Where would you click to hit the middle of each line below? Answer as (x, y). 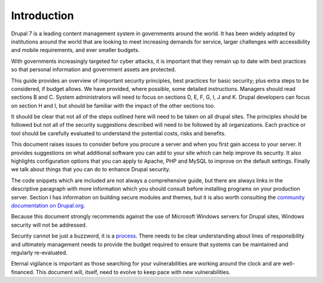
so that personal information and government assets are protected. (94, 69)
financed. (23, 272)
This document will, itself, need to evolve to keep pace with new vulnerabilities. (133, 272)
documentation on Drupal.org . (48, 205)
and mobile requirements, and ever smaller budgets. (75, 50)
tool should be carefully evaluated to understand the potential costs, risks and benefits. (118, 133)
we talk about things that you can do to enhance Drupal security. (91, 169)
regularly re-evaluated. (39, 252)
